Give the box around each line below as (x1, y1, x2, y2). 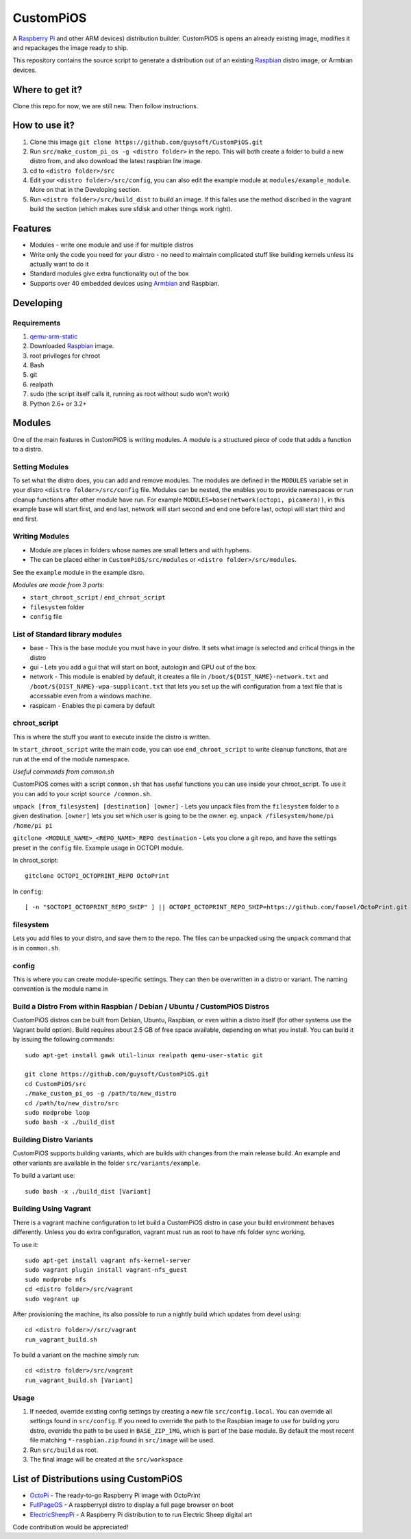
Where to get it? (12, 84, 82, 95)
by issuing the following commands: (12, 1035, 114, 1044)
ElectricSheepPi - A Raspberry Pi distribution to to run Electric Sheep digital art (29, 1510, 253, 1518)
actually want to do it (29, 260, 89, 268)
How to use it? (12, 120, 75, 132)
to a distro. (12, 445, 43, 453)
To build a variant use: (12, 1172, 75, 1180)
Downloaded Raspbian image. (29, 342, 114, 350)
